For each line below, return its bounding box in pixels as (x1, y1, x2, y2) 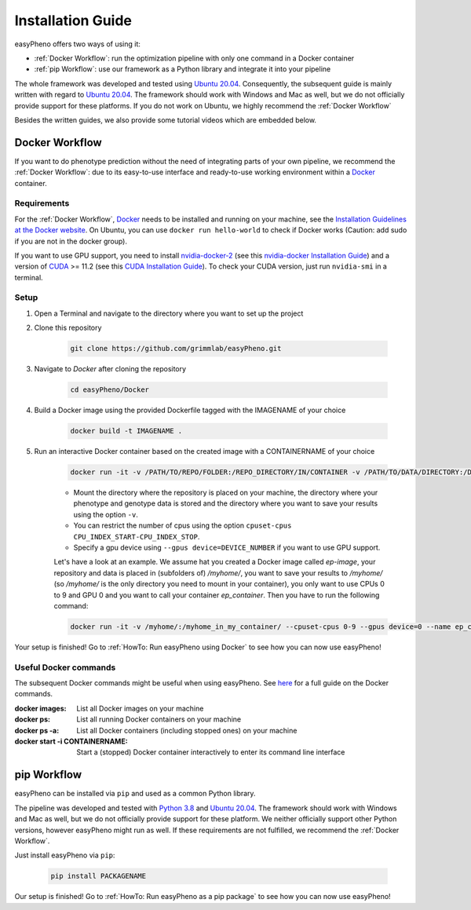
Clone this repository (34, 323, 102, 333)
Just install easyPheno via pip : (14, 850, 115, 860)
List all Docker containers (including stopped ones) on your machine (76, 725, 298, 735)
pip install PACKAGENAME (50, 872, 147, 881)
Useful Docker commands (14, 662, 116, 673)
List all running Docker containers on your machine (76, 714, 242, 724)
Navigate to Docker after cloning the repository (34, 364, 187, 374)
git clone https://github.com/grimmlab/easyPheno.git (70, 344, 282, 353)
